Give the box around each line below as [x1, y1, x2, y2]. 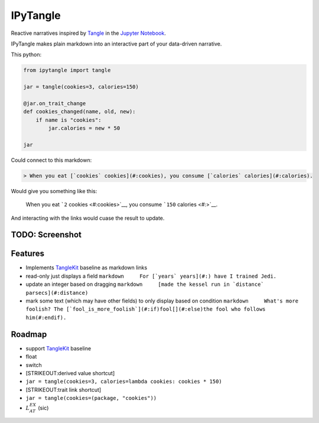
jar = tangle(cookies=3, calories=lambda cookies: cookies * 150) [25, 378, 223, 385]
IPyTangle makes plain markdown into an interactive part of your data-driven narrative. [11, 40, 222, 47]
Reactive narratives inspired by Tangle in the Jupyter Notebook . [11, 30, 167, 37]
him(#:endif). [25, 314, 67, 321]
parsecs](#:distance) [25, 289, 89, 296]
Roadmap [11, 329, 47, 339]
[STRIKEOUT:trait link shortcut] [25, 386, 102, 393]
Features [11, 249, 44, 259]
